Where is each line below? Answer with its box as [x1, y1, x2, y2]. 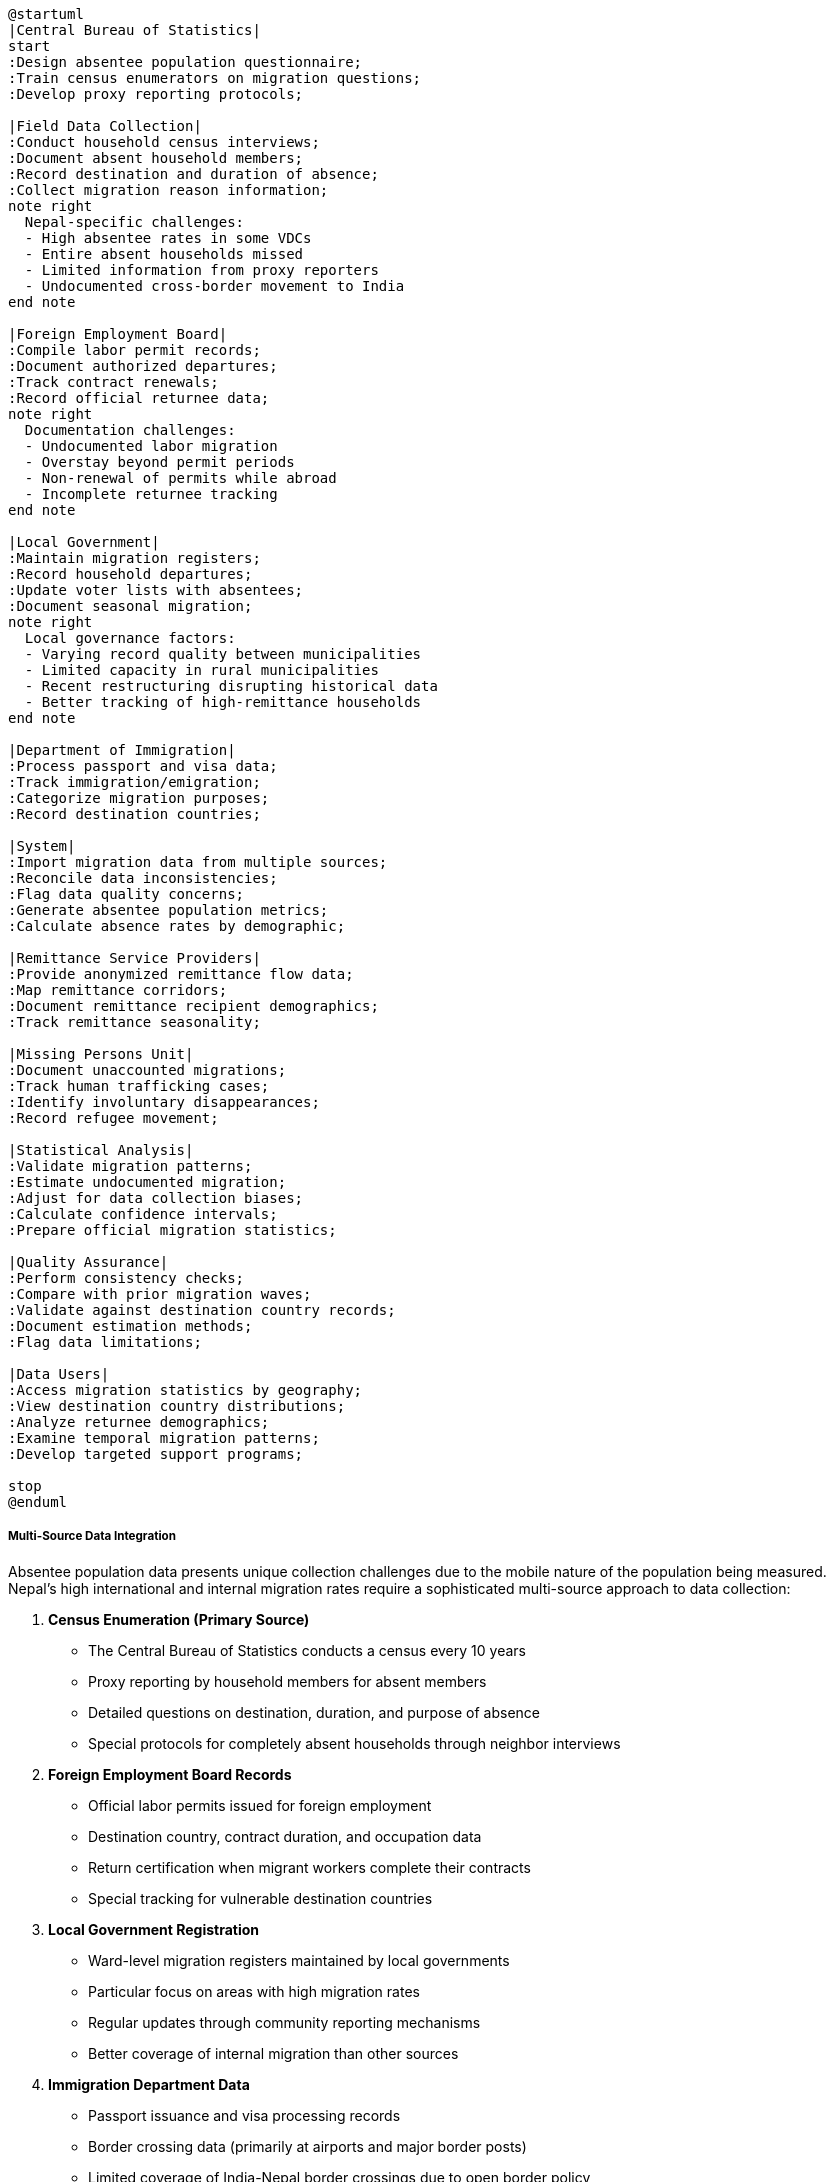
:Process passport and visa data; [8, 758, 278, 774]
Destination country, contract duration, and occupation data [88, 1827, 482, 1845]
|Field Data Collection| [8, 118, 202, 134]
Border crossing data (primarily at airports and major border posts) [88, 2137, 527, 2155]
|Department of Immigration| [8, 742, 236, 758]
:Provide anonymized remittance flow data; [8, 966, 354, 982]
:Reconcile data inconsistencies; [8, 870, 278, 886]
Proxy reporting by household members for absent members [88, 1672, 487, 1690]
